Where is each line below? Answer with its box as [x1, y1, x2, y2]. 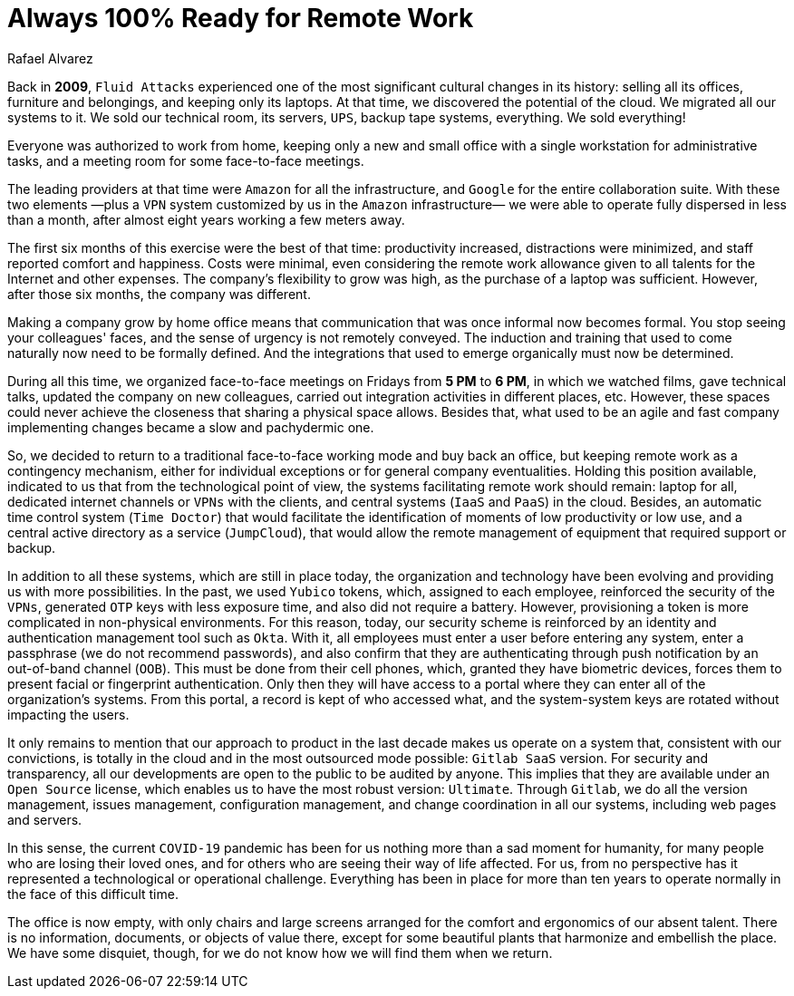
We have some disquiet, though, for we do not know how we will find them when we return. [7, 944, 553, 961]
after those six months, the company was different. [7, 285, 311, 302]
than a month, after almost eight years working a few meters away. [7, 211, 405, 227]
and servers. [7, 811, 82, 827]
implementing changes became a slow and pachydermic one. [7, 419, 374, 435]
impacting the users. [7, 706, 130, 722]
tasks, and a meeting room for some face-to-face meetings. [7, 152, 364, 169]
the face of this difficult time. [7, 885, 179, 902]
